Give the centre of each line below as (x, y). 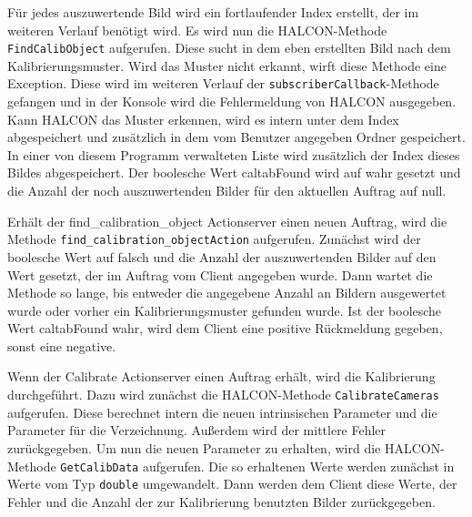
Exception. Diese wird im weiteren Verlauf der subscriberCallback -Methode (223, 83)
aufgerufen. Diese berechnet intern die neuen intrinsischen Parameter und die (222, 412)
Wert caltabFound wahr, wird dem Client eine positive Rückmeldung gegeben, (225, 328)
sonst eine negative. (62, 345)
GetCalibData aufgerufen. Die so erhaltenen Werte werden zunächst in (257, 466)
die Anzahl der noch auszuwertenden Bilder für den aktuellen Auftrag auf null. (227, 191)
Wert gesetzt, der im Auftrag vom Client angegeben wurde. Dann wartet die (220, 274)
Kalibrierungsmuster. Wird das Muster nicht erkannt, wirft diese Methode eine (227, 65)
